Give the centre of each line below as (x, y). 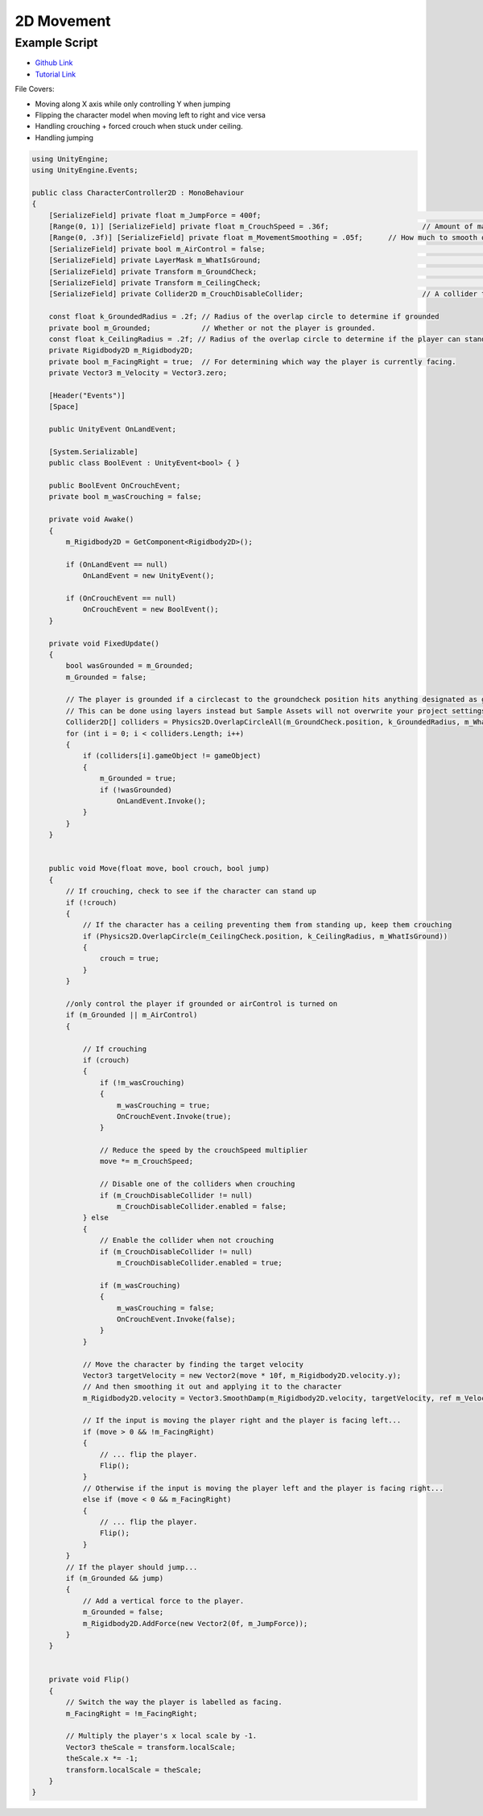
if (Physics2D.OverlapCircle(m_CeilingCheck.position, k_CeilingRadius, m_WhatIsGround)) (265, 936)
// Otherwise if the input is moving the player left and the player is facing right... (263, 1488)
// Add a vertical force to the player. (163, 1601)
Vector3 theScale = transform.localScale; (151, 1747)
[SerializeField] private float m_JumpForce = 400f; (155, 215)
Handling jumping (64, 138)
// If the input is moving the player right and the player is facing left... (242, 1420)
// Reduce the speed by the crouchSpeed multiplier (204, 1150)
